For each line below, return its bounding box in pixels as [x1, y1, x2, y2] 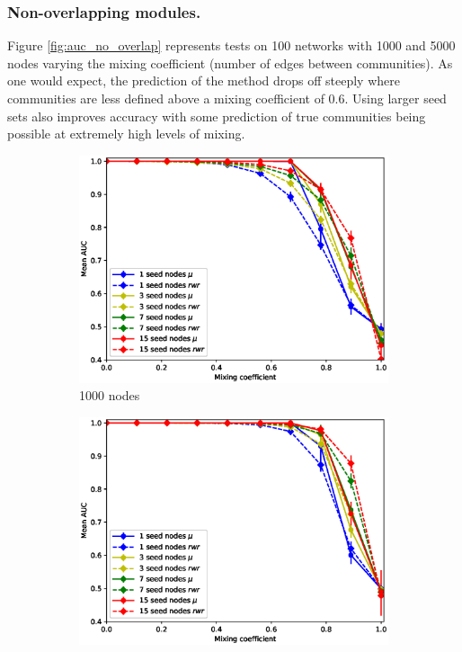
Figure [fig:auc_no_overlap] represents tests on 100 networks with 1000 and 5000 [7, 36, 456, 55]
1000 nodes [79, 386, 140, 405]
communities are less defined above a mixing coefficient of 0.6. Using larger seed [7, 89, 447, 107]
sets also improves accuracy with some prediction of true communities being [7, 106, 426, 125]
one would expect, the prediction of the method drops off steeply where [7, 71, 400, 90]
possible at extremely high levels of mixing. [7, 124, 245, 143]
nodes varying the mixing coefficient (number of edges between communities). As [7, 53, 453, 72]
